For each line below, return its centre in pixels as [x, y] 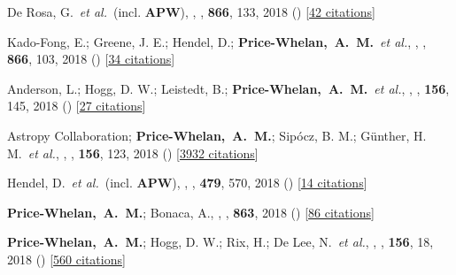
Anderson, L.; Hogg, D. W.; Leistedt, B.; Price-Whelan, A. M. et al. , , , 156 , [228, 88]
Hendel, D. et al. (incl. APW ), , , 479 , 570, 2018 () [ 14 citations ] [187, 183]
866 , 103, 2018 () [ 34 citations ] [91, 59]
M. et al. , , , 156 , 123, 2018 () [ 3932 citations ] [133, 153]
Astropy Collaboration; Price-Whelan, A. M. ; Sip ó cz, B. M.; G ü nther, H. [217, 135]
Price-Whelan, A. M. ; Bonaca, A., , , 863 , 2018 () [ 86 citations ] [191, 212]
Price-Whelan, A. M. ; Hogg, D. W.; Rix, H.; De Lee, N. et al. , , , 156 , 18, [220, 242]
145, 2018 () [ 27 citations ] [77, 106]
